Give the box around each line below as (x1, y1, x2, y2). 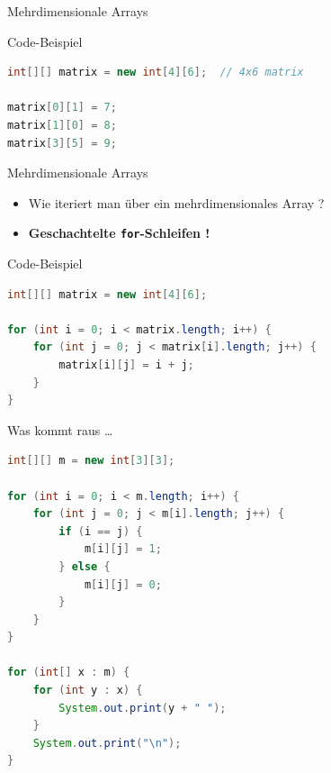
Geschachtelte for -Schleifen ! (28, 223, 210, 242)
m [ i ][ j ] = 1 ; (84, 542, 162, 556)
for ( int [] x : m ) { (7, 666, 130, 679)
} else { (58, 559, 111, 573)
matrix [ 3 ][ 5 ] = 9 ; (7, 136, 117, 150)
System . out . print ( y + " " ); (58, 701, 227, 714)
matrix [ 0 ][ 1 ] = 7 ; (7, 101, 117, 114)
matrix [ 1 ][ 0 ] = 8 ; (7, 118, 117, 132)
